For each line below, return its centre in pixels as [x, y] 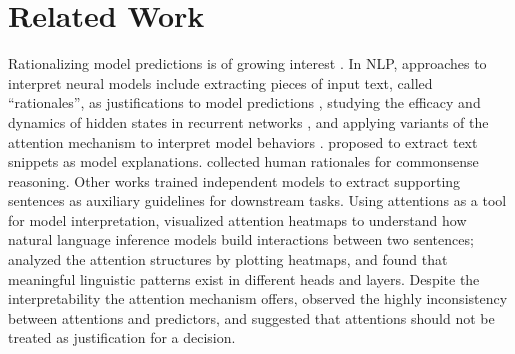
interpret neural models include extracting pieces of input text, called [220, 82]
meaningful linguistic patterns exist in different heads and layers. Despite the [244, 278]
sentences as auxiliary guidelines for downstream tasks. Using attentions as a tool [257, 200]
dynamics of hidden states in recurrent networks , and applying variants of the [248, 121]
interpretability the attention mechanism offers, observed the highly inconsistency [258, 298]
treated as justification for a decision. [122, 337]
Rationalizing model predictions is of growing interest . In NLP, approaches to [247, 63]
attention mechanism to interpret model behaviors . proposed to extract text [243, 141]
